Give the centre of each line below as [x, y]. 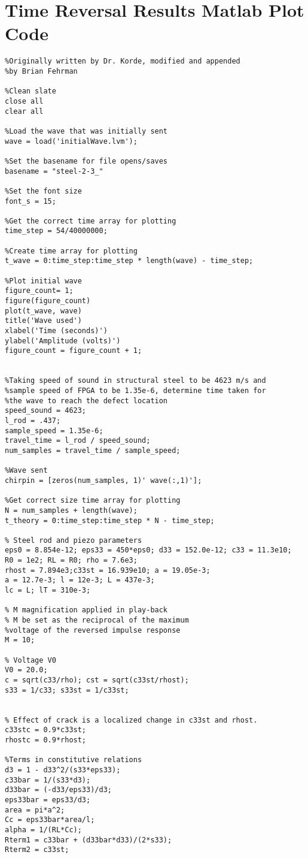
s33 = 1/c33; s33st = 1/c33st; [67, 690]
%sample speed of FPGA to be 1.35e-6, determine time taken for [135, 390]
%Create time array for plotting [71, 251]
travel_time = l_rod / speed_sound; [78, 441]
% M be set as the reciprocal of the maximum [97, 620]
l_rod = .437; [33, 420]
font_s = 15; [31, 201]
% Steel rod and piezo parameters [74, 540]
